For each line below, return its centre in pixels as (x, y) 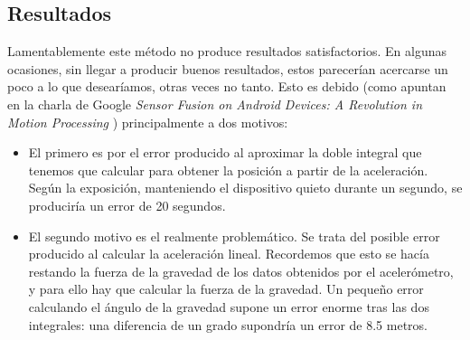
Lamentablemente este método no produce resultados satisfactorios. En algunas (227, 51)
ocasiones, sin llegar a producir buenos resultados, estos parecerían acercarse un (228, 68)
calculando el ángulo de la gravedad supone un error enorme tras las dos (229, 306)
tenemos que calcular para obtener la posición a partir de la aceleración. (228, 170)
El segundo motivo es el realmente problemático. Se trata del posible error (234, 236)
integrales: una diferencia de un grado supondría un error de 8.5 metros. (228, 324)
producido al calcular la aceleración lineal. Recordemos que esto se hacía (229, 254)
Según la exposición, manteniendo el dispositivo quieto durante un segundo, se (245, 188)
